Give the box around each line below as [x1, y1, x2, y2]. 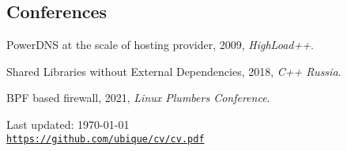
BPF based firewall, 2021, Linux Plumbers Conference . [6, 89, 270, 106]
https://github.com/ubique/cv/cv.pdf [6, 133, 205, 145]
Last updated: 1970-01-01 [6, 115, 130, 132]
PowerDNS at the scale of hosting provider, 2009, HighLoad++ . [6, 36, 314, 53]
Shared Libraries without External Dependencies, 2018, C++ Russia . [6, 62, 341, 79]
